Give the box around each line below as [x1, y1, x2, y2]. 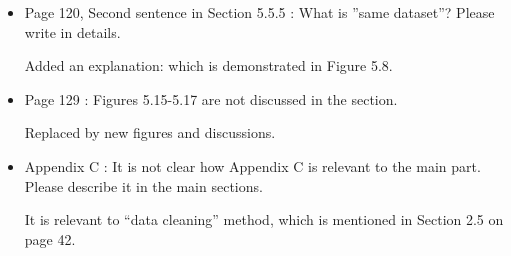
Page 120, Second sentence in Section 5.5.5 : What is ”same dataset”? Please [24, 2, 495, 22]
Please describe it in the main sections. [24, 175, 263, 196]
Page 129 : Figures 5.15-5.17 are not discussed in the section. [24, 88, 398, 109]
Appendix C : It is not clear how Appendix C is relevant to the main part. [24, 155, 481, 176]
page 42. [24, 228, 76, 249]
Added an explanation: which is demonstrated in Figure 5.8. [24, 55, 393, 76]
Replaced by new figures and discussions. [24, 122, 276, 143]
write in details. [24, 21, 121, 42]
